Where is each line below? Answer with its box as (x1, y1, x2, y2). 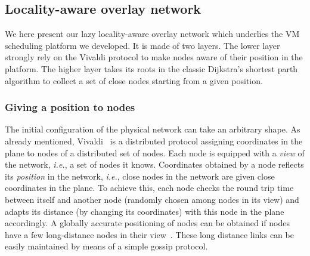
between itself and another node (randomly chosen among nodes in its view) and (5, 193, 299, 205)
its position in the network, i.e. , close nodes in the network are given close (5, 169, 275, 182)
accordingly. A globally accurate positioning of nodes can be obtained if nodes (5, 217, 290, 229)
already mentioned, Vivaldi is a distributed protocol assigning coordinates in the (5, 134, 303, 147)
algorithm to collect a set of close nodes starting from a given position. (5, 74, 263, 87)
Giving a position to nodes (5, 100, 135, 115)
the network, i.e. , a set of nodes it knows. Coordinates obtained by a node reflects (5, 158, 304, 171)
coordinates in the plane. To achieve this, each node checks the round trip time (5, 181, 294, 194)
